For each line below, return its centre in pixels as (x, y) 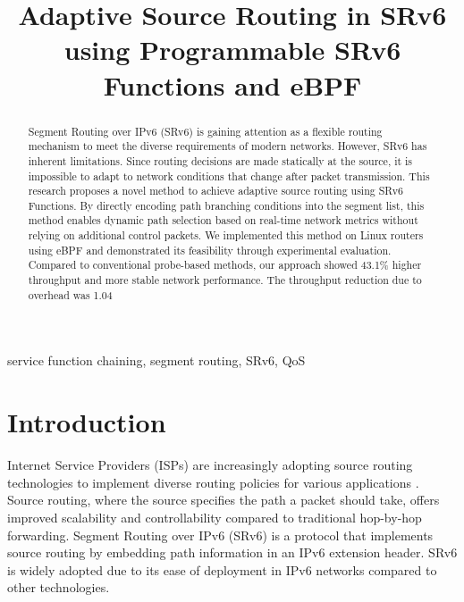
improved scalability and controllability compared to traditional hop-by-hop (215, 517)
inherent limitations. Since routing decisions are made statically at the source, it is (220, 160)
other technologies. (59, 587)
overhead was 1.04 (70, 294)
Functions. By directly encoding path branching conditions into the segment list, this (226, 205)
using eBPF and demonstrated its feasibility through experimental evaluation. (210, 250)
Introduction (87, 422)
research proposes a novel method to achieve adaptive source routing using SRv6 (215, 191)
